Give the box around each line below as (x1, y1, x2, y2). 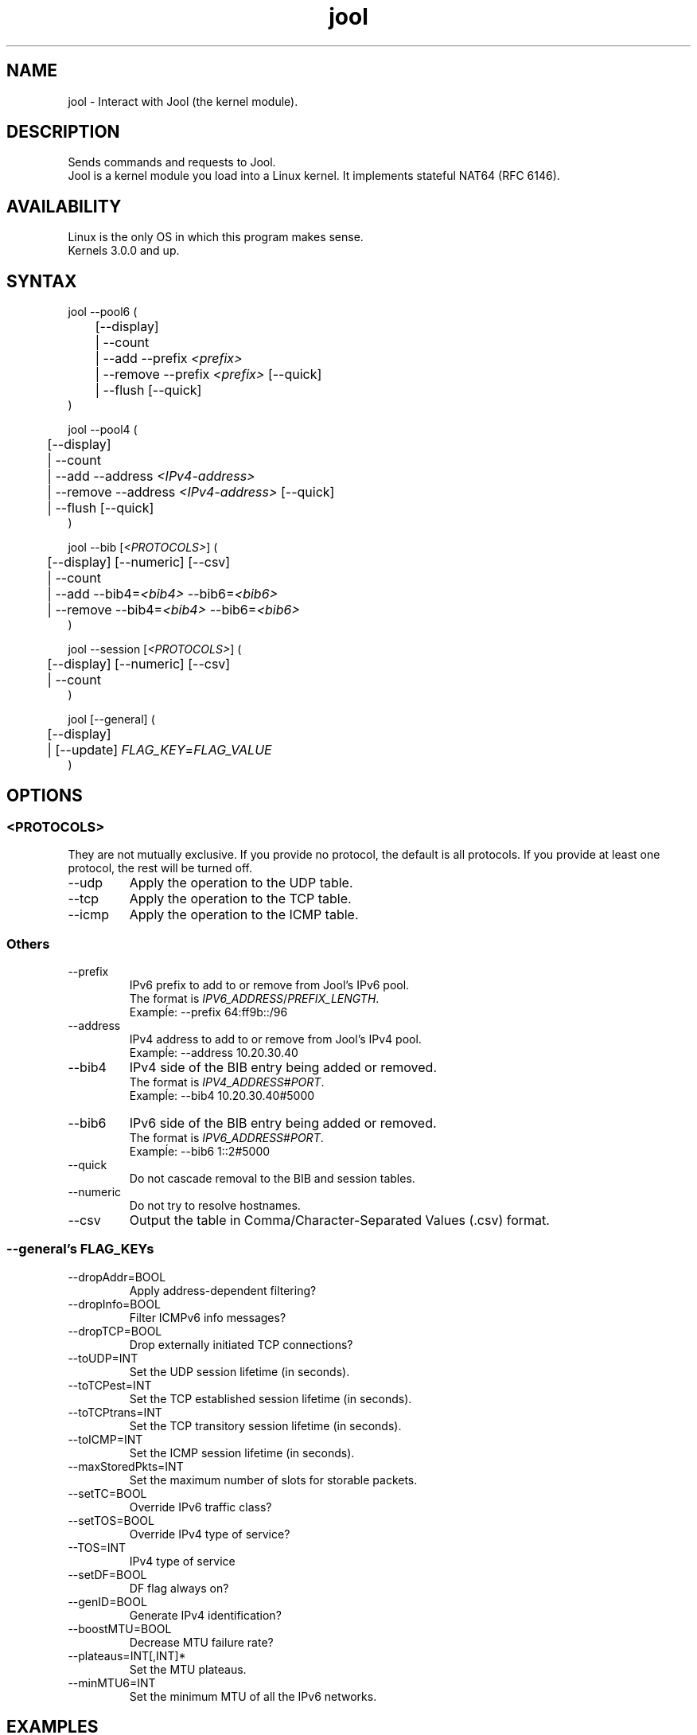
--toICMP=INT (68, 1432, 143, 1446)
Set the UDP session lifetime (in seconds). (129, 1364, 350, 1378)
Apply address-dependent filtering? (129, 1283, 317, 1297)
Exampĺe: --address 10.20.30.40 (129, 1046, 298, 1060)
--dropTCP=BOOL (68, 1324, 162, 1338)
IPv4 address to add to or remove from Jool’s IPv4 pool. (129, 1032, 422, 1047)
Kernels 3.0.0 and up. (68, 244, 180, 258)
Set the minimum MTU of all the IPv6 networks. (129, 1689, 377, 1703)
